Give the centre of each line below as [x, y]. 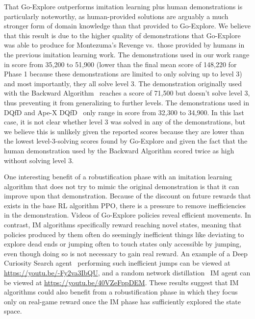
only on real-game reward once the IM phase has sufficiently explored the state [123, 301]
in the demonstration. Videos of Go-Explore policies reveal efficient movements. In [127, 215]
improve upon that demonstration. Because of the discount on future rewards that [127, 196]
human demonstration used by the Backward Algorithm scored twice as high [119, 150]
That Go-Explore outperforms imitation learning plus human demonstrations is [123, 6]
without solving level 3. [39, 160]
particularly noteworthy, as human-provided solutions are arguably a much [116, 16]
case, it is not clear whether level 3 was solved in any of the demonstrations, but [125, 122]
